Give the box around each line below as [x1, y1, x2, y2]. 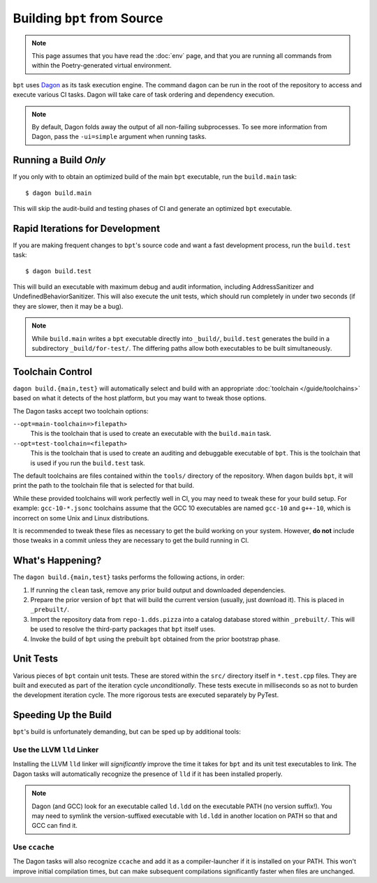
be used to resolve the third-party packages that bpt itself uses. [30, 625, 216, 634]
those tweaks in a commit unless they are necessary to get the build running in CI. [13, 537, 249, 545]
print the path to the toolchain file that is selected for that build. [13, 481, 195, 490]
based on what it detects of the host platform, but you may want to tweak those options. [13, 394, 267, 402]
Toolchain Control [13, 365, 92, 377]
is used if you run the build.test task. [30, 458, 146, 467]
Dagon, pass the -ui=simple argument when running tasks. [31, 133, 207, 141]
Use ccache [13, 842, 54, 852]
